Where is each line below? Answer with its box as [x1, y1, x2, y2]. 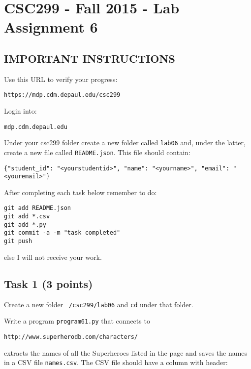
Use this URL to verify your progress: [4, 74, 118, 84]
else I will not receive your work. [4, 251, 102, 262]
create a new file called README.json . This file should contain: [4, 147, 190, 157]
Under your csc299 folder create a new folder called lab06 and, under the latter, [4, 137, 246, 148]
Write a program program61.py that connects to [4, 316, 150, 326]
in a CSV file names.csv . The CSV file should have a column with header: [4, 357, 228, 368]
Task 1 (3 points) [4, 276, 93, 291]
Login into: [4, 106, 37, 116]
